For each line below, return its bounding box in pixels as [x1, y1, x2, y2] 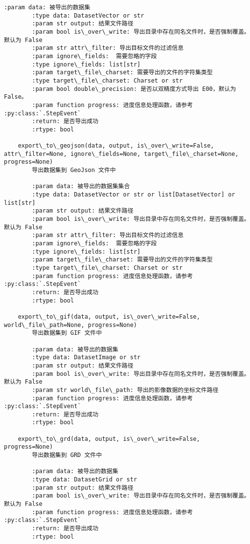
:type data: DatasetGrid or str [32, 476, 137, 483]
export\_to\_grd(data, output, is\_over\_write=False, [18, 435, 200, 442]
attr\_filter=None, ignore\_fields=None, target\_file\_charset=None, [4, 150, 239, 157]
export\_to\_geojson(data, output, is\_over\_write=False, [18, 142, 214, 150]
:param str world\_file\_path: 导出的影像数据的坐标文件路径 [32, 386, 219, 393]
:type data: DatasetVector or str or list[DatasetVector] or [32, 191, 235, 198]
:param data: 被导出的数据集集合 [32, 183, 130, 190]
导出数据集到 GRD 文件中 [32, 452, 102, 459]
